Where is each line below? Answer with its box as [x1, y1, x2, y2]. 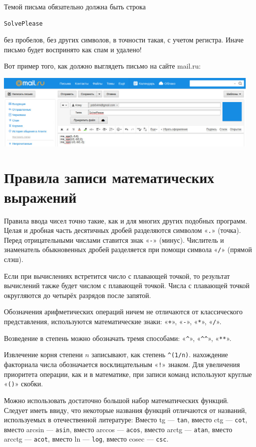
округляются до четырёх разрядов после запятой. [4, 290, 151, 300]
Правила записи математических [4, 167, 215, 187]
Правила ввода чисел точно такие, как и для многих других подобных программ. [4, 215, 247, 225]
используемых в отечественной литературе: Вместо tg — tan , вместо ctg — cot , [4, 414, 248, 425]
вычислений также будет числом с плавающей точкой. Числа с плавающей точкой [4, 280, 250, 291]
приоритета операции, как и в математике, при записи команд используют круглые [4, 369, 252, 379]
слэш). [4, 254, 24, 264]
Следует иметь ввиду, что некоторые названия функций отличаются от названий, [4, 405, 247, 415]
